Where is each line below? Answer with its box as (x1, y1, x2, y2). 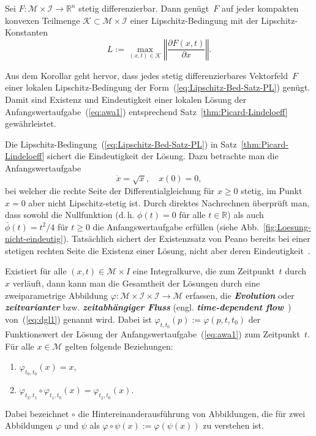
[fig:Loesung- (263, 220, 311, 233)
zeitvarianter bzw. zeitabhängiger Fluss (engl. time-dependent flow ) (5, 301, 292, 314)
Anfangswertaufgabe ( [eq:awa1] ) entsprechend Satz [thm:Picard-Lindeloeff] (5, 105, 288, 118)
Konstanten (5, 26, 48, 39)
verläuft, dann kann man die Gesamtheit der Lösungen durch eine (12, 277, 260, 290)
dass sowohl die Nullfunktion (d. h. (5, 208, 135, 221)
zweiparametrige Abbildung (5, 288, 108, 301)
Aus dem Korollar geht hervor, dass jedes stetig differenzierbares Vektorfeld (5, 69, 288, 81)
